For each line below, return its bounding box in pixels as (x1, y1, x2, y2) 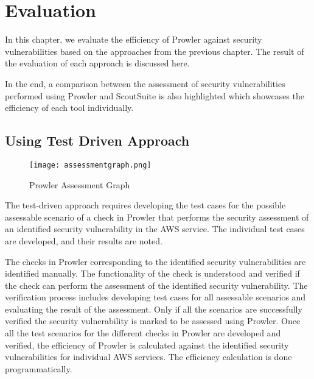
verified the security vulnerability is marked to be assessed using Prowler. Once (5, 314, 301, 327)
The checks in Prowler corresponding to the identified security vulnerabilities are (5, 255, 306, 267)
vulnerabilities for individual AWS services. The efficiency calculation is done (5, 350, 292, 363)
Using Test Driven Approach (5, 131, 190, 150)
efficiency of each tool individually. (5, 101, 134, 114)
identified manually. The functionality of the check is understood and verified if (5, 267, 300, 280)
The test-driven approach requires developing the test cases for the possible (5, 199, 286, 211)
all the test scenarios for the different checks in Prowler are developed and (5, 327, 281, 339)
